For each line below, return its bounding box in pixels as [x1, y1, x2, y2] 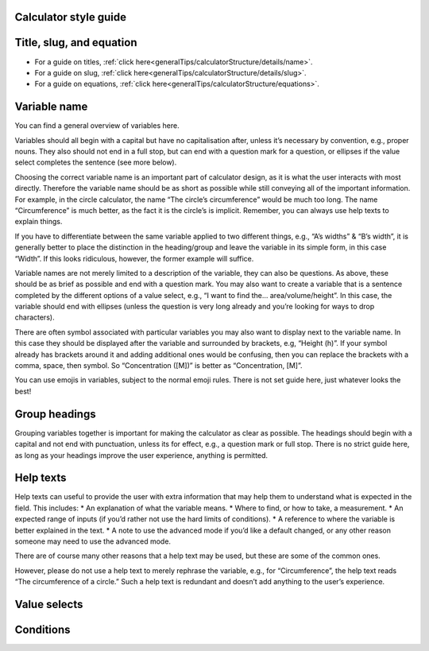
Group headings [14, 407, 96, 420]
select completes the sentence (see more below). [14, 157, 177, 167]
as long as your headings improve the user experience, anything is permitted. [14, 450, 269, 460]
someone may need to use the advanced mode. [14, 537, 171, 546]
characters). [14, 312, 55, 322]
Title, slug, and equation [14, 36, 137, 49]
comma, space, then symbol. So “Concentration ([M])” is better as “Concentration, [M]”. [14, 361, 303, 370]
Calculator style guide [14, 10, 127, 24]
